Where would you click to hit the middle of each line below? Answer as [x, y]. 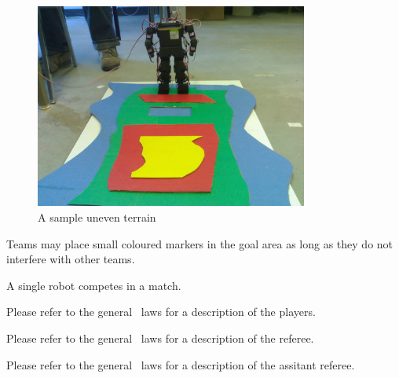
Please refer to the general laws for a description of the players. [161, 312]
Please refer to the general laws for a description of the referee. [160, 338]
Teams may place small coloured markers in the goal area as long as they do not [200, 243]
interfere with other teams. [71, 259]
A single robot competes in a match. [94, 285]
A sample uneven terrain [97, 217]
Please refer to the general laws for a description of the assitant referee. [181, 364]
